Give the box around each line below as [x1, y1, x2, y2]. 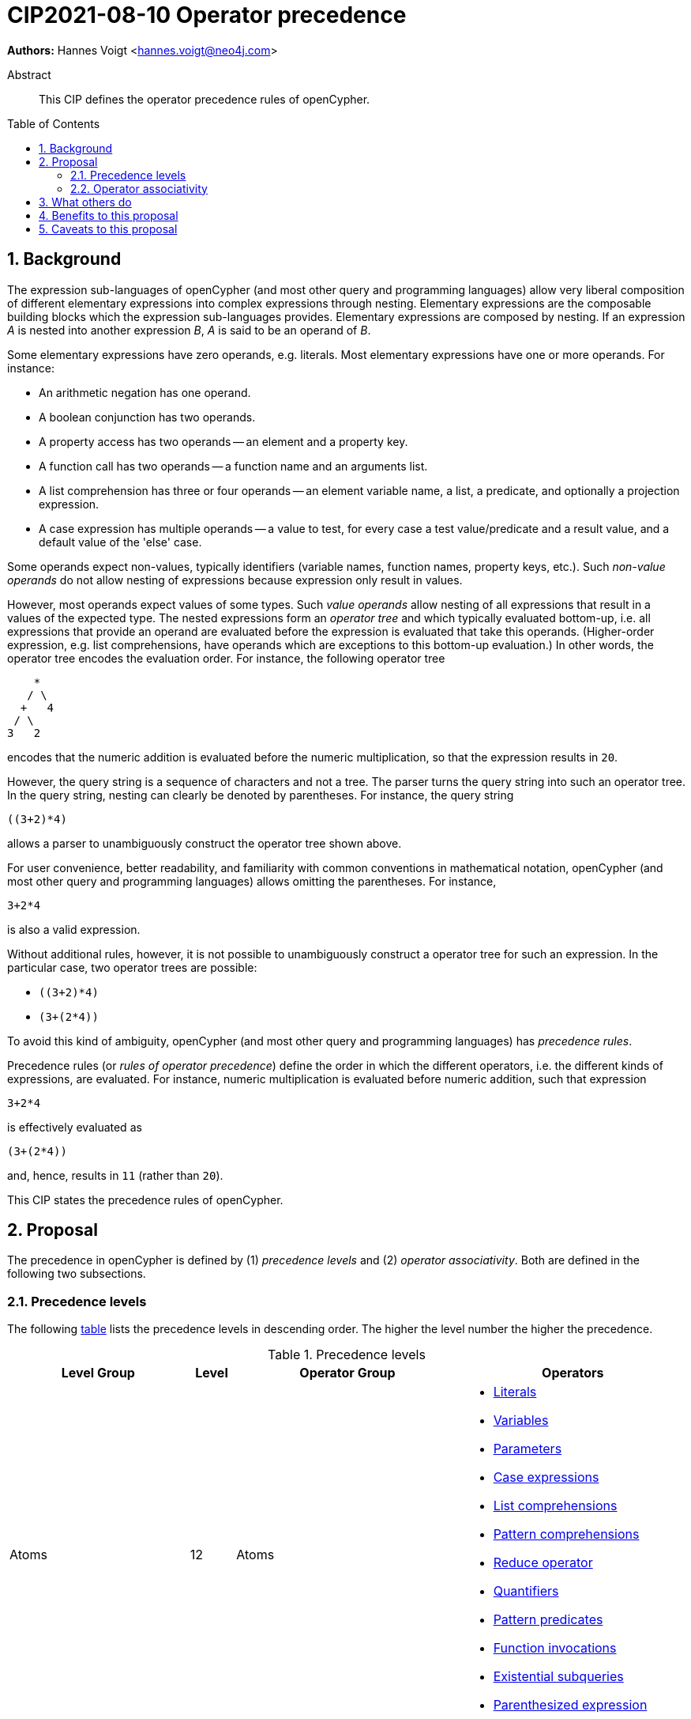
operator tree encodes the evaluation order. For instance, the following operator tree [7, 651, 445, 665]
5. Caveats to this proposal [39, 221, 178, 236]
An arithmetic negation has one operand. [39, 385, 251, 399]
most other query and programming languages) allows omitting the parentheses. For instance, [7, 874, 497, 888]
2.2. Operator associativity [70, 181, 208, 195]
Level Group [61, 1365, 135, 1381]
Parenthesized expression [493, 1697, 648, 1713]
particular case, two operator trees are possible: [7, 960, 257, 974]
